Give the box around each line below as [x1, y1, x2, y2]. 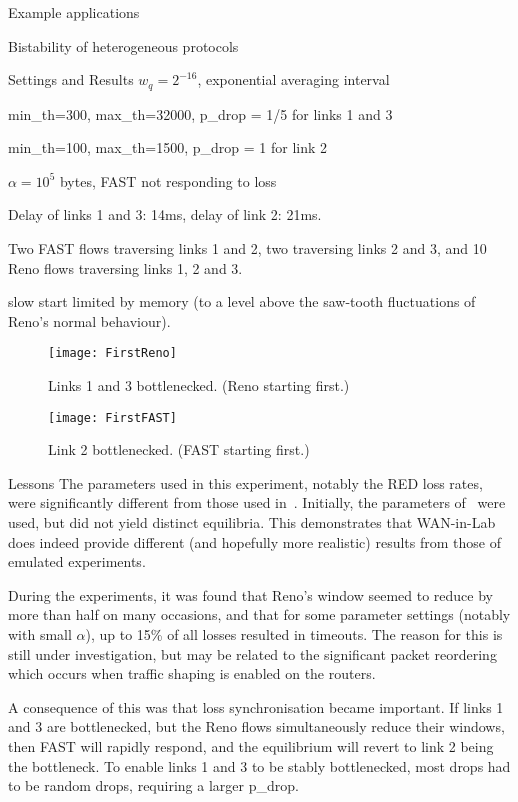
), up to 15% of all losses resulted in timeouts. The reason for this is [85, 624, 503, 645]
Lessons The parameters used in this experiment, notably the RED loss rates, [8, 472, 483, 493]
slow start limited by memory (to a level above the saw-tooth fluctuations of [8, 291, 476, 312]
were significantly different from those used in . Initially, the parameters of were [8, 492, 506, 513]
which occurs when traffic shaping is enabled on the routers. [8, 663, 376, 684]
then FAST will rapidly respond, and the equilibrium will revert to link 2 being [8, 736, 494, 757]
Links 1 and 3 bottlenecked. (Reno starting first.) [48, 375, 350, 396]
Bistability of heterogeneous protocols [8, 35, 239, 56]
